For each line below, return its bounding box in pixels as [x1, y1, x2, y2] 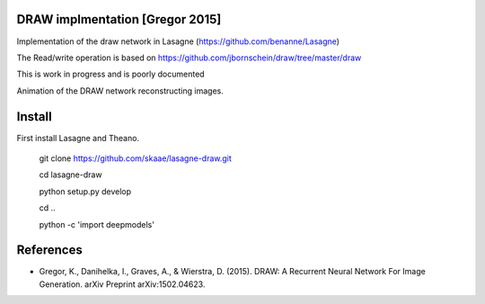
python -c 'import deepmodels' [39, 219, 154, 229]
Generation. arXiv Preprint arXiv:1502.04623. [39, 279, 206, 290]
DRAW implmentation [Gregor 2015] [16, 12, 222, 27]
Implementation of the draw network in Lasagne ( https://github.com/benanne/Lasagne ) [16, 36, 340, 47]
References [16, 243, 83, 258]
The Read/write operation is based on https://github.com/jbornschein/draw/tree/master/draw [16, 52, 362, 63]
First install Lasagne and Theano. [16, 132, 139, 143]
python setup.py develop [39, 185, 132, 197]
